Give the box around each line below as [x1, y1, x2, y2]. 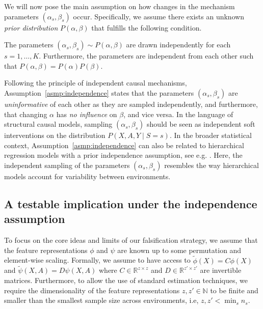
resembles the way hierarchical [164, 159, 259, 170]
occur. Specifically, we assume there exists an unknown [73, 11, 245, 21]
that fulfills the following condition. [91, 22, 202, 33]
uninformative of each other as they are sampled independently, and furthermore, [4, 98, 258, 109]
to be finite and [210, 285, 258, 295]
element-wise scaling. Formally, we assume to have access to [4, 255, 191, 265]
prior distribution [4, 22, 58, 33]
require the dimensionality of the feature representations [4, 285, 180, 295]
